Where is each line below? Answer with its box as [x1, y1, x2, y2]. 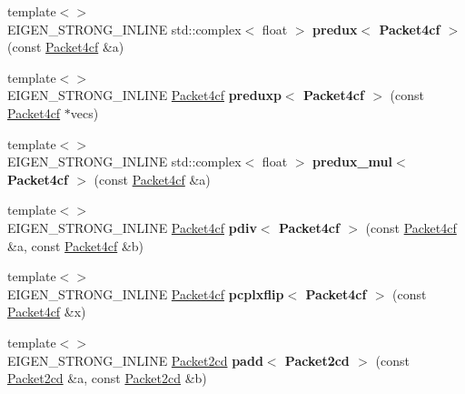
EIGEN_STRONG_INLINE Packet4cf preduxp [7, 86, 282, 105]
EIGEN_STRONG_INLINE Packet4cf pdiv [7, 217, 257, 237]
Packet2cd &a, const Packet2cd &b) [7, 369, 207, 388]
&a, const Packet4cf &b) [7, 236, 144, 255]
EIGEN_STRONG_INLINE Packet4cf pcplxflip [7, 284, 284, 303]
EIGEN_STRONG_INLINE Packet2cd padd [7, 350, 263, 369]
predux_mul [312, 152, 392, 171]
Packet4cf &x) [7, 302, 86, 321]
